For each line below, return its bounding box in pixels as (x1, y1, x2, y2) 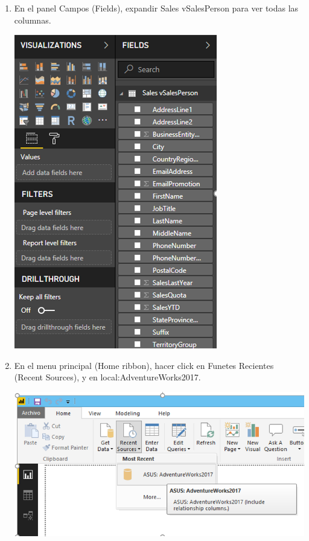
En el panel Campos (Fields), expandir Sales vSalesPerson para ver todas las (14, 2, 299, 14)
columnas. (14, 13, 51, 26)
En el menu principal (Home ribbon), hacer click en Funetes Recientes (14, 359, 274, 371)
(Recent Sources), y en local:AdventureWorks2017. (14, 371, 201, 383)
